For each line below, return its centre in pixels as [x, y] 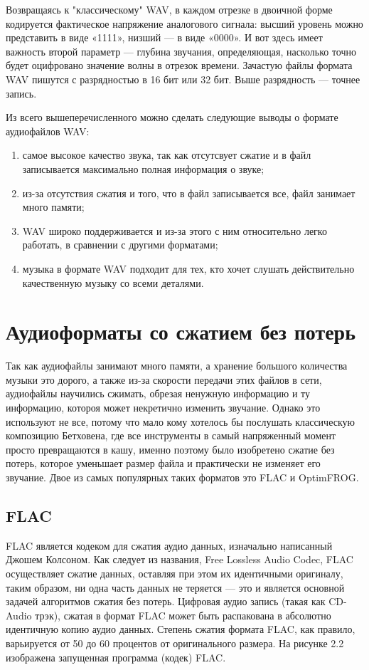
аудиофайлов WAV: [48, 131]
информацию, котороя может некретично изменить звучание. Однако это [163, 407]
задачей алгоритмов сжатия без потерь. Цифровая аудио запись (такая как [166, 601]
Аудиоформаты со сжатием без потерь [181, 331]
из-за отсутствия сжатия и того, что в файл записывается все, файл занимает [189, 193]
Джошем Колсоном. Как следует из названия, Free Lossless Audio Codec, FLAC [180, 559]
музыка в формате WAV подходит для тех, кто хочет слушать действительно [188, 268]
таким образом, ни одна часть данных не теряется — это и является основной [175, 587]
